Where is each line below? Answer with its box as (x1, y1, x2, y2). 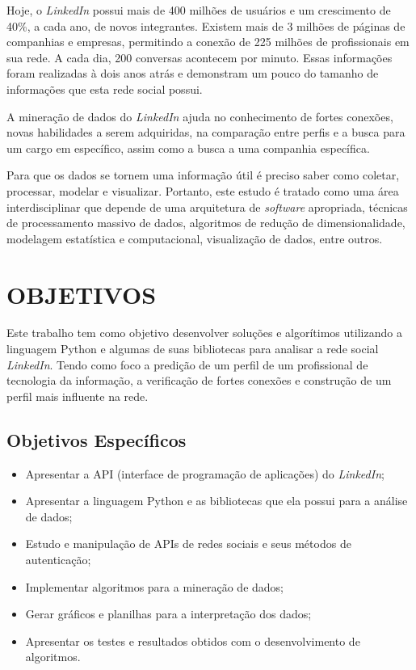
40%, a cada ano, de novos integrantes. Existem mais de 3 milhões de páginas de (6, 17, 405, 34)
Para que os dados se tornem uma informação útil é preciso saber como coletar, (6, 166, 400, 183)
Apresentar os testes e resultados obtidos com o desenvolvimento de (25, 632, 360, 649)
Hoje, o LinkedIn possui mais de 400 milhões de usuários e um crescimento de (6, 2, 391, 18)
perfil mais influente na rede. (6, 387, 149, 404)
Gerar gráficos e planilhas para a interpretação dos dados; (25, 605, 312, 622)
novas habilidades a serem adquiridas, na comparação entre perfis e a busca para (6, 124, 405, 141)
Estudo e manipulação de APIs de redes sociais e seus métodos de (25, 535, 351, 552)
